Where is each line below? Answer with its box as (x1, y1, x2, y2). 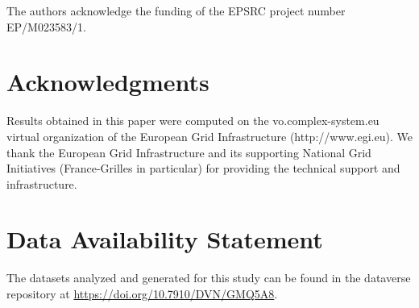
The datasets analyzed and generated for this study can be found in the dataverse (6, 269, 411, 286)
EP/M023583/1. (6, 18, 86, 35)
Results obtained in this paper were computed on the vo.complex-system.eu (6, 112, 380, 129)
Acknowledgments (6, 65, 209, 98)
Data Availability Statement (6, 223, 323, 256)
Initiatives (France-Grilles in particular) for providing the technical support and (6, 160, 400, 177)
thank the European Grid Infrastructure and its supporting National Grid (6, 144, 371, 160)
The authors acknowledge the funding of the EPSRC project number (6, 2, 346, 19)
